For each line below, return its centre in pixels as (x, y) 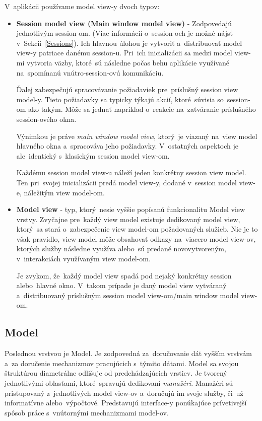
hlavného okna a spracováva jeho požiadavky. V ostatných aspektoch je (127, 146)
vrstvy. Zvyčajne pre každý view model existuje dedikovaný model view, (128, 219)
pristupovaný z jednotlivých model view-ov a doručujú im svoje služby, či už (124, 393)
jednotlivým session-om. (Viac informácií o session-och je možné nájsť (124, 33)
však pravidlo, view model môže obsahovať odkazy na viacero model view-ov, (136, 238)
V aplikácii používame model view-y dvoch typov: (82, 6)
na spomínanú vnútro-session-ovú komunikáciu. (90, 72)
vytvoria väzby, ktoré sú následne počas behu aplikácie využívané (128, 62)
